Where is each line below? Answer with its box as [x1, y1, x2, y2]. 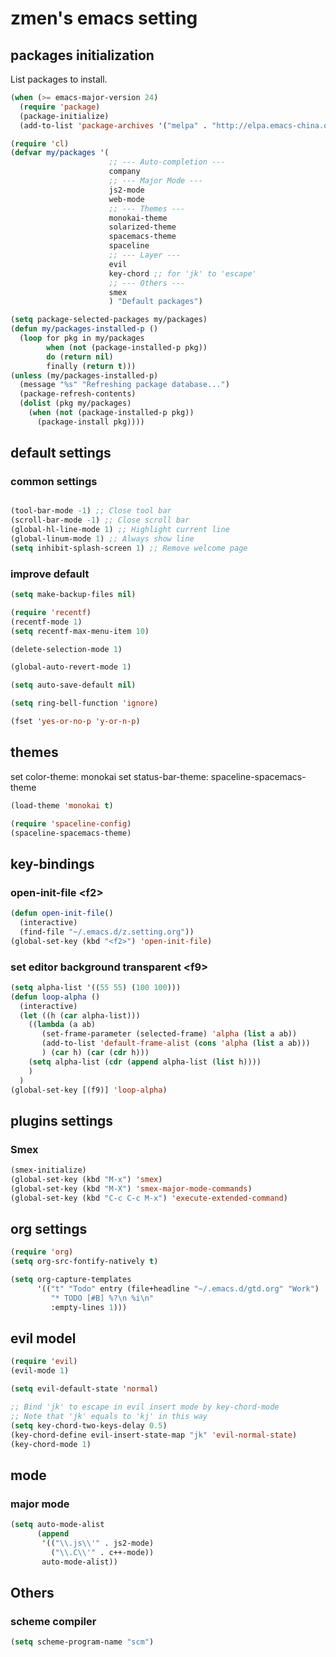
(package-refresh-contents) [19, 389, 137, 399]
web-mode [108, 194, 145, 204]
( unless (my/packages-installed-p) [10, 370, 159, 381]
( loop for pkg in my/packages [19, 333, 145, 343]
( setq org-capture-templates [10, 1275, 132, 1285]
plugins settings [10, 1112, 113, 1129]
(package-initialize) [19, 111, 110, 121]
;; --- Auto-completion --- [108, 157, 226, 167]
